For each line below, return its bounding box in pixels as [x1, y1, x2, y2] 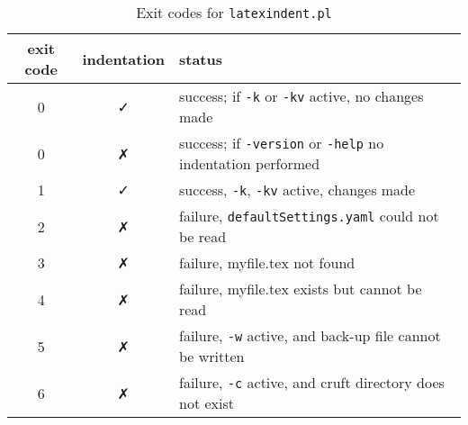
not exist [178, 393, 234, 413]
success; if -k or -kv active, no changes [178, 86, 424, 106]
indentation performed [178, 153, 320, 174]
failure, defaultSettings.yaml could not [178, 205, 439, 226]
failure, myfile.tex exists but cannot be [178, 278, 422, 299]
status [178, 48, 222, 69]
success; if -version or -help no [178, 132, 384, 153]
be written [178, 346, 245, 366]
